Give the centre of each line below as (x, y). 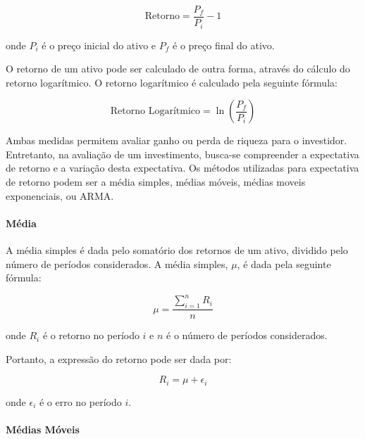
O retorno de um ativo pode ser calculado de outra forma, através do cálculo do (178, 69)
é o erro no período (80, 401)
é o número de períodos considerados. (247, 335)
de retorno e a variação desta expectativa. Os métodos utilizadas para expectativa (182, 168)
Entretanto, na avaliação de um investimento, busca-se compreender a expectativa (182, 154)
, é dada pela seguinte (284, 263)
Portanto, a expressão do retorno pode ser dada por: (119, 358)
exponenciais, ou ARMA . (60, 195)
